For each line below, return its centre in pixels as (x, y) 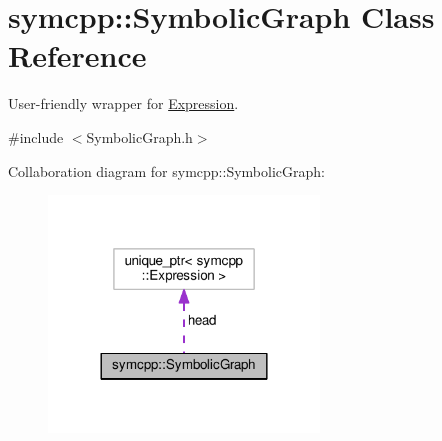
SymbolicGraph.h (139, 136)
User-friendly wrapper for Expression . (123, 103)
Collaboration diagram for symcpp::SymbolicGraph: (166, 170)
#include (36, 136)
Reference (77, 55)
